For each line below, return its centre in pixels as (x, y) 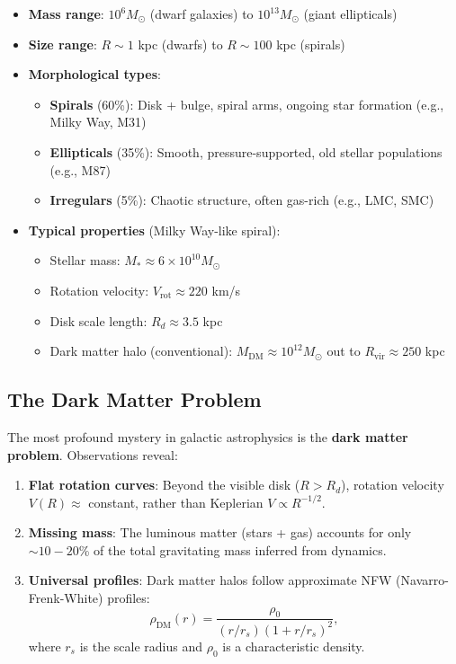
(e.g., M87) (80, 169)
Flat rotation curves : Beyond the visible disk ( (164, 485)
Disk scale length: (98, 320)
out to (344, 351)
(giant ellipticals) (350, 13)
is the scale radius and (141, 646)
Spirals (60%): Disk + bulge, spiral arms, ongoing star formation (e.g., (247, 104)
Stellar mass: (85, 260)
